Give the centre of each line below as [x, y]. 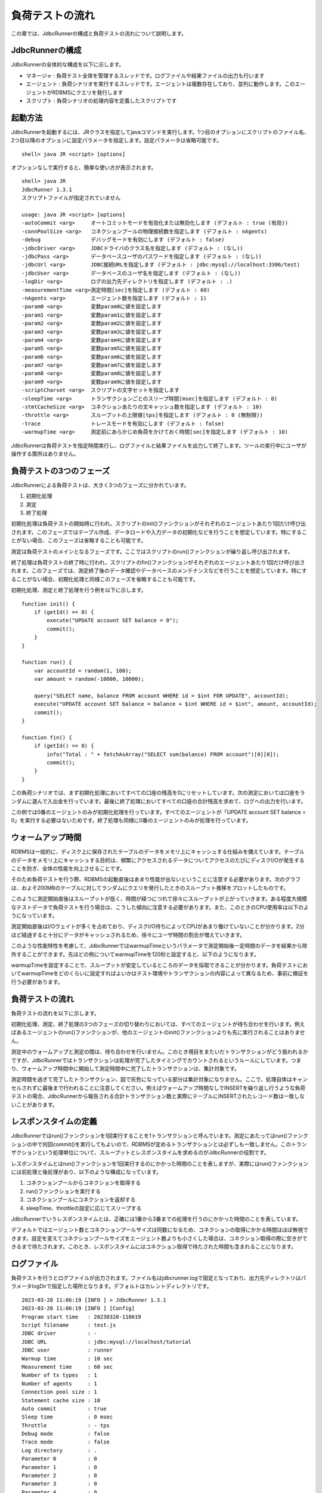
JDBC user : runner [67, 1350]
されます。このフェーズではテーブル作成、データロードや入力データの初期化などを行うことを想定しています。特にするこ [159, 532]
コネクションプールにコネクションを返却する [81, 1200]
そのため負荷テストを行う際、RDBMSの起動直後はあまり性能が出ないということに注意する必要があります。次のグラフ [156, 879]
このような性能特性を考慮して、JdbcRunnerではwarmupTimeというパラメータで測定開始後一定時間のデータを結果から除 [159, 946]
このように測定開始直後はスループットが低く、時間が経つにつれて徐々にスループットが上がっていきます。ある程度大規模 [159, 899]
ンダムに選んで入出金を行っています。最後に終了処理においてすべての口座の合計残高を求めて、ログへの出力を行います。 [159, 801]
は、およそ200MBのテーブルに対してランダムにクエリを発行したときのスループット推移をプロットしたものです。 [150, 887]
